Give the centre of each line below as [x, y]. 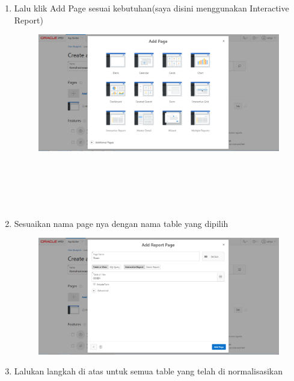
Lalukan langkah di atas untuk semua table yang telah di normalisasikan [149, 371]
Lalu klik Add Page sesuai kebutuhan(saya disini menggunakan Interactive [152, 8]
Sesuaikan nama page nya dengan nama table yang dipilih [121, 223]
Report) [29, 20]
